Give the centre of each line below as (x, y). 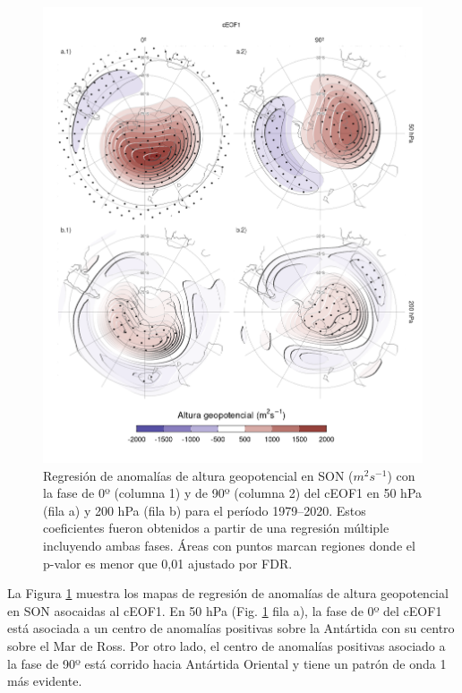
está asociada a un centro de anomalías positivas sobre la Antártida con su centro (231, 628)
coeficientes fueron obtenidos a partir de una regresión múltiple (216, 528)
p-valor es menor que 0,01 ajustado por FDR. (168, 563)
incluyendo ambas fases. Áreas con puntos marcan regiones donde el (229, 545)
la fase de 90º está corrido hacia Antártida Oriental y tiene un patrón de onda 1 (227, 663)
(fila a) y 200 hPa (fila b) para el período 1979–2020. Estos (205, 510)
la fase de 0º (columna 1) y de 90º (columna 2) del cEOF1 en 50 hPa (233, 493)
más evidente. (45, 681)
